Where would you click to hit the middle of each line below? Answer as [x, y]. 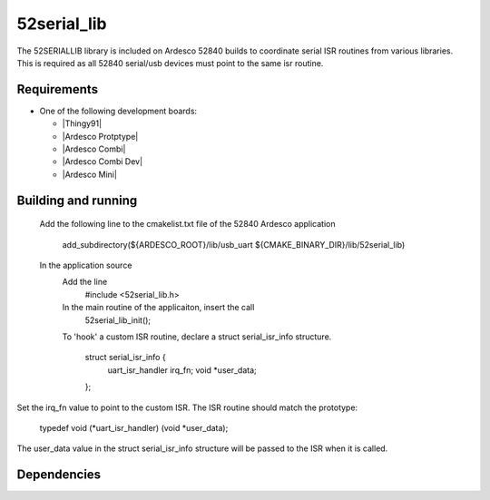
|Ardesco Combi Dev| [103, 162]
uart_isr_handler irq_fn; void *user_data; [182, 370]
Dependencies [59, 475]
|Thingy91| [82, 123]
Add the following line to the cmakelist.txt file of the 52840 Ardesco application [187, 224]
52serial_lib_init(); [118, 320]
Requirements [58, 89]
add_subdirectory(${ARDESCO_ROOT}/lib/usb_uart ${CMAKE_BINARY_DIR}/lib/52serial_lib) [234, 244]
